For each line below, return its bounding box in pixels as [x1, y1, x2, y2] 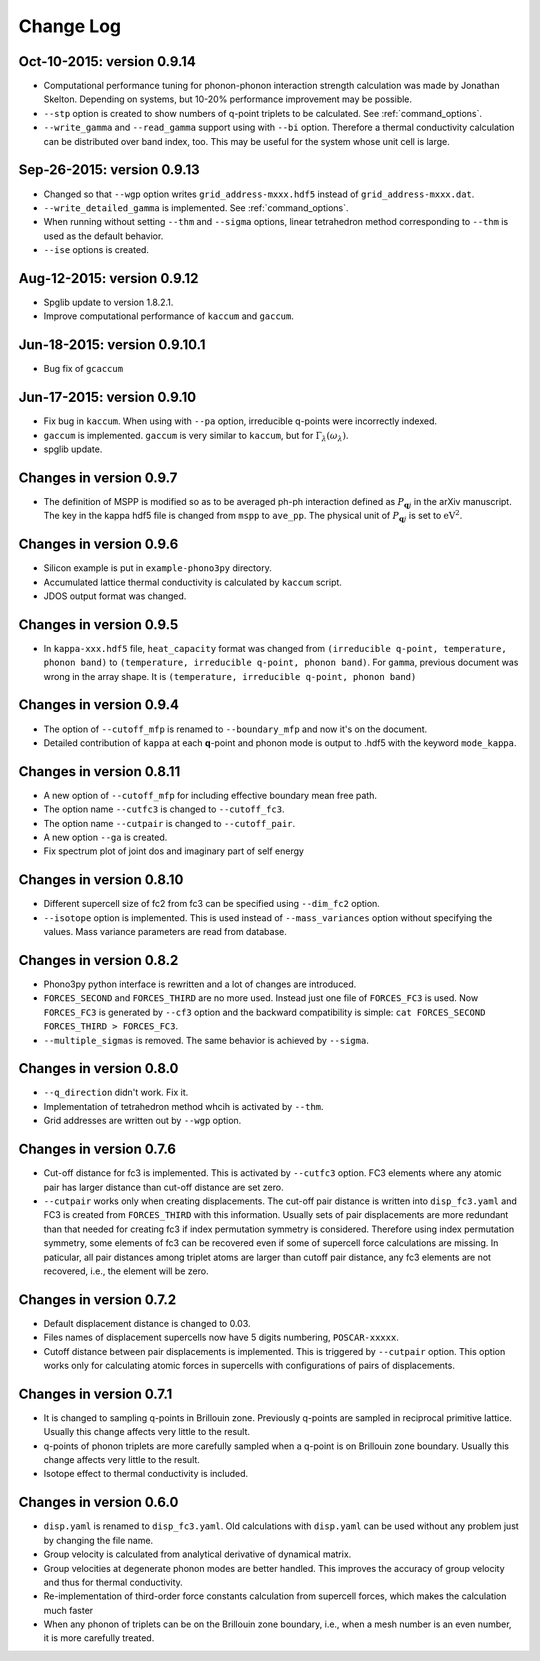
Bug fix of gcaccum [43, 363, 124, 375]
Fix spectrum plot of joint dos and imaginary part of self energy [43, 845, 305, 857]
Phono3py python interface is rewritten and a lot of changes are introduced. [43, 978, 357, 990]
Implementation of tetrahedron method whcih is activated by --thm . [43, 1100, 324, 1112]
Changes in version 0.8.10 [18, 871, 184, 889]
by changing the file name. [43, 1534, 154, 1546]
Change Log [18, 15, 122, 37]
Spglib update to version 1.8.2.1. [43, 296, 174, 308]
